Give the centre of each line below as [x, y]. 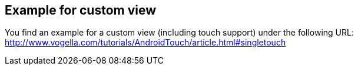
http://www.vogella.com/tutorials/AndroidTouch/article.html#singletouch [145, 43]
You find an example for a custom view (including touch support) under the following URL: [179, 33]
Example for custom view [81, 10]
